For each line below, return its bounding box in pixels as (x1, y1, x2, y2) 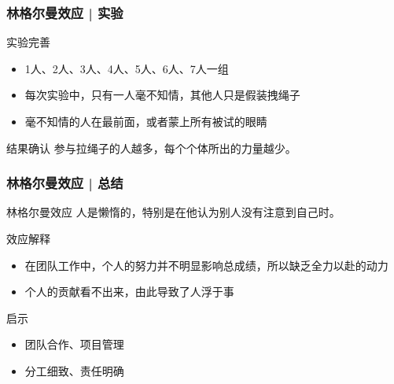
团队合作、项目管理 (24, 336, 124, 353)
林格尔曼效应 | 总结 (6, 173, 123, 193)
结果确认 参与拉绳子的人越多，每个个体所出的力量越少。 (6, 139, 296, 156)
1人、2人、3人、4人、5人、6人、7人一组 (24, 60, 229, 76)
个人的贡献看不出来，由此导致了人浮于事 (24, 283, 234, 300)
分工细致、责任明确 (24, 362, 124, 378)
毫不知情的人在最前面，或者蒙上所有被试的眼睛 (24, 113, 267, 129)
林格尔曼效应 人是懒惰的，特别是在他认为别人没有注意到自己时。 (6, 204, 341, 220)
